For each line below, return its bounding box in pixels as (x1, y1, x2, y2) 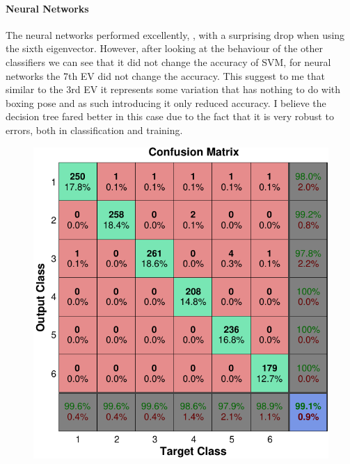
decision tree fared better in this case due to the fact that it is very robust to (6, 109, 334, 124)
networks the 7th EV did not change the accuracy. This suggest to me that (6, 68, 326, 83)
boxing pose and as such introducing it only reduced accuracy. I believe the (6, 95, 326, 110)
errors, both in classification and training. (6, 122, 183, 137)
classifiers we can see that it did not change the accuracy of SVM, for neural (6, 54, 331, 69)
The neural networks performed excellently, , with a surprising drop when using (6, 27, 345, 42)
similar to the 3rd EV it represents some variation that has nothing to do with (6, 82, 341, 97)
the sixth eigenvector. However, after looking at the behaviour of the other (6, 41, 324, 56)
